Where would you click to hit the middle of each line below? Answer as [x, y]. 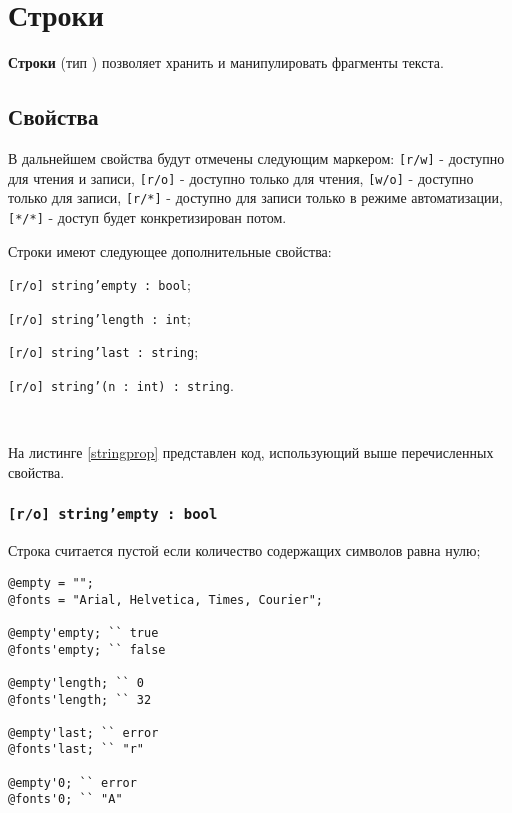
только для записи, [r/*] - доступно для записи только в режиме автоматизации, [255, 197]
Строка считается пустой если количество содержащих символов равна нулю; [244, 550]
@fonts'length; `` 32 [80, 699]
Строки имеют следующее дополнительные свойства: [170, 250]
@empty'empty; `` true [83, 632]
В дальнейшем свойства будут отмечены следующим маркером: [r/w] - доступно [256, 157]
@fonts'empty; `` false [87, 649]
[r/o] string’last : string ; [103, 351]
